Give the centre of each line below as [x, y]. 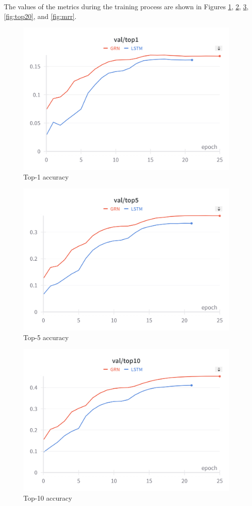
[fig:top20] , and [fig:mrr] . [40, 16]
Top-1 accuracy [46, 176]
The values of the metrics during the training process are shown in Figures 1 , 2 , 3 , [126, 6]
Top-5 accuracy [46, 337]
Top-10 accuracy [48, 497]
